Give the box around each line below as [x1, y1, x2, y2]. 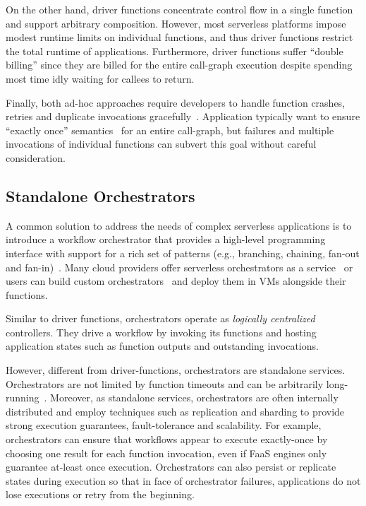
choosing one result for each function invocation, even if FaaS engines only [6, 445, 327, 460]
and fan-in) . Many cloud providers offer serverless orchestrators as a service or [6, 259, 353, 274]
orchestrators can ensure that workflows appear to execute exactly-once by [6, 432, 328, 447]
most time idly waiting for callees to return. [6, 71, 195, 86]
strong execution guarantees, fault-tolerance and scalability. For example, [6, 418, 322, 433]
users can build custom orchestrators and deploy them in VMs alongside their [6, 273, 346, 288]
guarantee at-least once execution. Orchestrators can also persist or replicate [6, 459, 336, 474]
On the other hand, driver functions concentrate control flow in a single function [6, 2, 353, 16]
